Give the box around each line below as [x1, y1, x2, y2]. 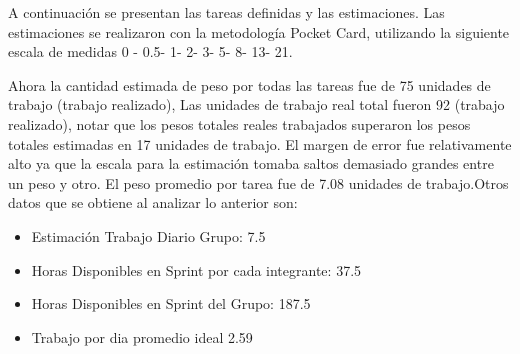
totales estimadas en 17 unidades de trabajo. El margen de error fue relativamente [8, 133, 512, 154]
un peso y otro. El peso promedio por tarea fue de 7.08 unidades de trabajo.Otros [8, 172, 509, 193]
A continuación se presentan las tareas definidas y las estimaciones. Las [8, 2, 445, 22]
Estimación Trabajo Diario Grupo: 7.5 [31, 225, 266, 246]
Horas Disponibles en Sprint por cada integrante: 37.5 [31, 259, 362, 280]
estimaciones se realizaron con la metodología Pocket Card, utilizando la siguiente [8, 21, 510, 42]
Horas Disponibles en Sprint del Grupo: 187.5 [31, 293, 311, 314]
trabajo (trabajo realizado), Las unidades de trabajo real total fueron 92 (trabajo [8, 94, 505, 115]
